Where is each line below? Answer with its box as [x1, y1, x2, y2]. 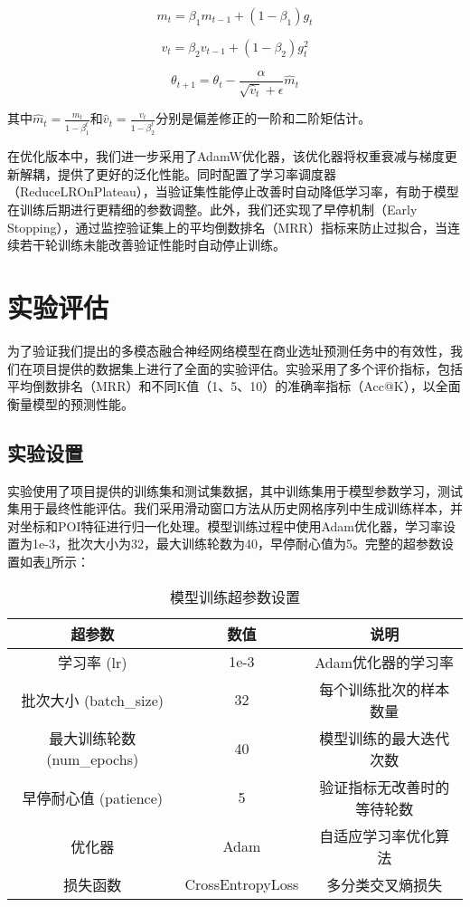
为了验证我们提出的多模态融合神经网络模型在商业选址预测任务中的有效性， [7, 340, 450, 359]
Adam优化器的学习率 [315, 651, 455, 673]
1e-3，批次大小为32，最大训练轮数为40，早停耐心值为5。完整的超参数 [32, 534, 441, 553]
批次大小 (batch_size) [21, 689, 164, 711]
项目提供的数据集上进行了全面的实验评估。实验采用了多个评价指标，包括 [32, 358, 463, 377]
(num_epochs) [46, 749, 139, 770]
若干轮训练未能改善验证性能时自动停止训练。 [19, 235, 286, 254]
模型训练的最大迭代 [319, 727, 450, 749]
